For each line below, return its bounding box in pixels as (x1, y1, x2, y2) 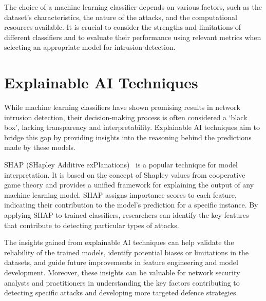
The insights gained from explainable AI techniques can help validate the (4, 237, 234, 248)
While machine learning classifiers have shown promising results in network (4, 102, 240, 112)
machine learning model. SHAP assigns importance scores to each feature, (4, 189, 237, 200)
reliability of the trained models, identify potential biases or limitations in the (4, 247, 249, 257)
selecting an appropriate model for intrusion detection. (4, 42, 176, 52)
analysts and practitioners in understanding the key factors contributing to (4, 277, 240, 288)
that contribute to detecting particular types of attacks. (4, 219, 179, 230)
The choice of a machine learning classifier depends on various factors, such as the (4, 2, 262, 12)
